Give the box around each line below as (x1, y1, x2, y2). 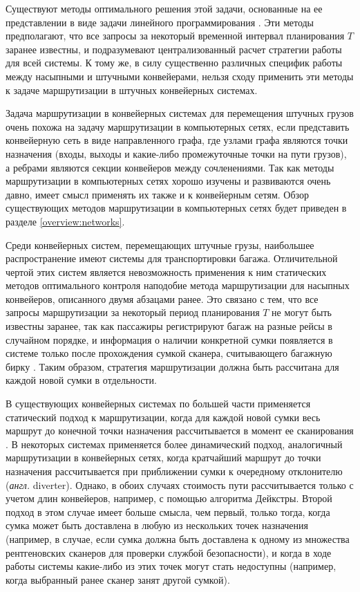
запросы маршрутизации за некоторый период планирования (6, 305, 260, 320)
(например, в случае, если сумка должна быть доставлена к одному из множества (6, 531, 350, 546)
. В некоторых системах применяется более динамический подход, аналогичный (6, 436, 343, 451)
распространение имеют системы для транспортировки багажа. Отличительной (6, 251, 338, 266)
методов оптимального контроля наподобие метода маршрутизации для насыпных (6, 278, 350, 293)
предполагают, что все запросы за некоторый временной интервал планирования (6, 28, 345, 43)
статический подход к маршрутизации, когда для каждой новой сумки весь (6, 409, 321, 424)
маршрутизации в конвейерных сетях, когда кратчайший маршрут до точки (6, 450, 321, 465)
